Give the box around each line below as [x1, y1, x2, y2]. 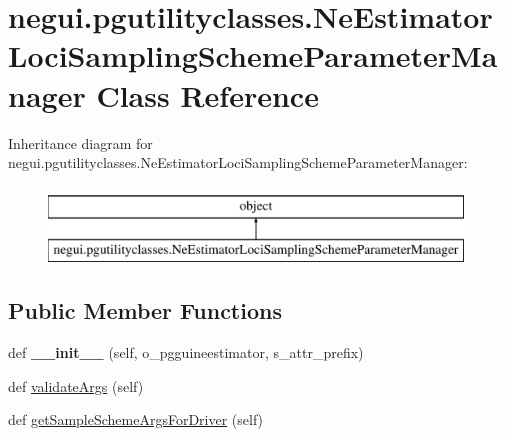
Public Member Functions [8, 295, 282, 326]
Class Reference [96, 74, 319, 115]
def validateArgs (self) [8, 375, 144, 396]
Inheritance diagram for [8, 132, 153, 153]
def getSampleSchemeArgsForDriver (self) [8, 409, 264, 430]
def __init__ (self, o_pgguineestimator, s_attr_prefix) [8, 342, 364, 363]
